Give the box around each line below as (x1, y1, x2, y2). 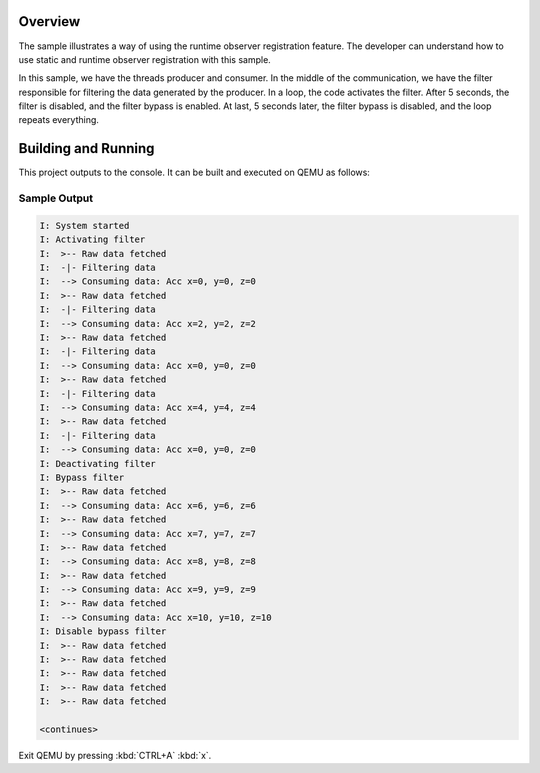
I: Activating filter (39, 234, 146, 245)
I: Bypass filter (39, 471, 125, 483)
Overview (18, 13, 81, 30)
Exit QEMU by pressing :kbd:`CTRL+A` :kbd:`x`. (18, 749, 212, 761)
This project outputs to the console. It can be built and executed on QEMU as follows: (18, 166, 370, 179)
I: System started (39, 220, 130, 231)
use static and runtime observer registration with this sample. (18, 53, 272, 65)
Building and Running (18, 140, 155, 157)
